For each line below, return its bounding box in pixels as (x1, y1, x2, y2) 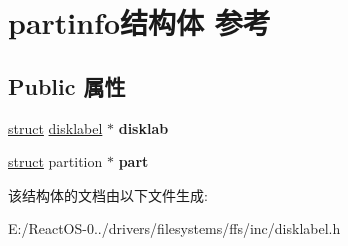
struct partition (8, 151, 103, 172)
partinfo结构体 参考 (8, 2, 271, 43)
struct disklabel (8, 117, 103, 138)
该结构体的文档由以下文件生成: (8, 184, 208, 205)
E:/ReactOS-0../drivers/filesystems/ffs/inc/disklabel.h (8, 218, 341, 239)
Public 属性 (8, 70, 126, 101)
